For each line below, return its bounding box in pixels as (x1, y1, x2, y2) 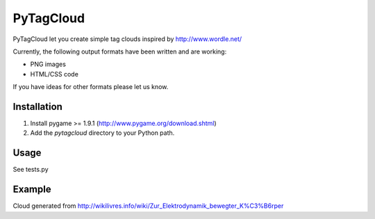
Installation (12, 101, 62, 113)
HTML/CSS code (30, 70, 79, 78)
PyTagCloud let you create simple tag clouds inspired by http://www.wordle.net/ (12, 35, 242, 43)
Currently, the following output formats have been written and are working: (12, 47, 227, 56)
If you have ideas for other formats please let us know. (12, 83, 169, 91)
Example (12, 184, 51, 195)
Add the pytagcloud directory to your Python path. (30, 129, 175, 137)
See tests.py (12, 165, 49, 174)
